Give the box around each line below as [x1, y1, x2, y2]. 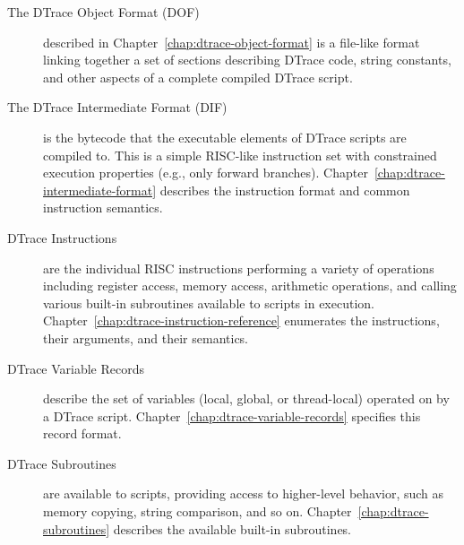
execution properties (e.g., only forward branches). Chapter [43, 163, 368, 182]
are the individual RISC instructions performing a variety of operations [43, 258, 434, 277]
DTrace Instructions [7, 228, 117, 247]
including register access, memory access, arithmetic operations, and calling [43, 276, 457, 295]
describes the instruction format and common [159, 180, 410, 199]
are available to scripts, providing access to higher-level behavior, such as [43, 484, 444, 503]
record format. [43, 424, 122, 443]
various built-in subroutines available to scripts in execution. [43, 293, 374, 312]
